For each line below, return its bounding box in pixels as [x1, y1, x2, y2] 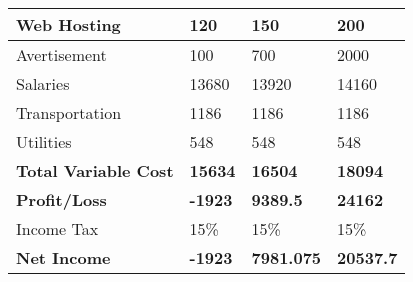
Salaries [16, 72, 70, 95]
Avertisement [16, 43, 107, 66]
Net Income [16, 246, 111, 269]
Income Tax [16, 217, 99, 240]
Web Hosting [16, 13, 121, 36]
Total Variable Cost [16, 159, 174, 182]
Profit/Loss [16, 188, 107, 211]
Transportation [16, 101, 122, 124]
